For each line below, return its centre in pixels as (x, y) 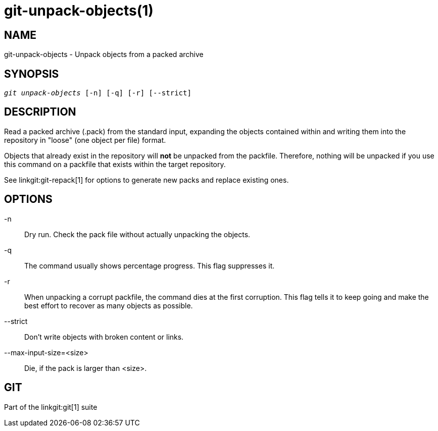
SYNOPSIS (32, 74)
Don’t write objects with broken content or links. (104, 337)
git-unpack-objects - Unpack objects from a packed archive (104, 55)
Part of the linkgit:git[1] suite (51, 407)
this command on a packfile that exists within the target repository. (115, 164)
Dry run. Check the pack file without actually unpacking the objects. (137, 234)
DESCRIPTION (40, 112)
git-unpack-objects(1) (79, 11)
